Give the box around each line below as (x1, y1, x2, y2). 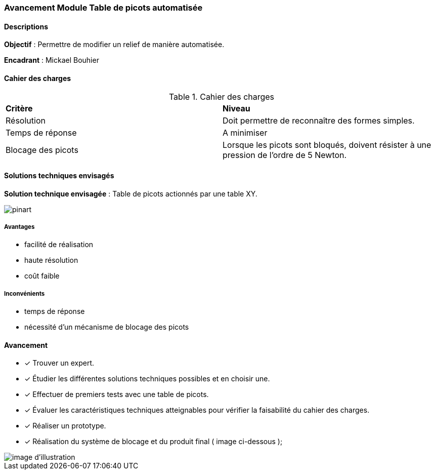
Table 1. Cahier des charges (168, 92, 275, 102)
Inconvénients (4, 290, 45, 297)
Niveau (223, 103, 250, 114)
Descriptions (4, 22, 48, 31)
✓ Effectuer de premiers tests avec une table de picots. (24, 390, 209, 399)
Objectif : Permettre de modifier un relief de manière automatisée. (4, 40, 225, 49)
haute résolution (24, 256, 78, 265)
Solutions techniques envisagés (4, 171, 114, 180)
